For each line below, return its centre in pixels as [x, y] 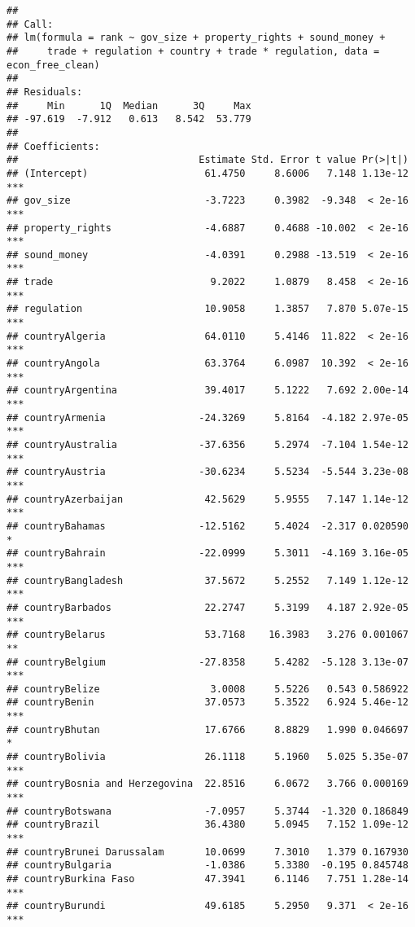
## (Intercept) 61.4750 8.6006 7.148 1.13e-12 [207, 173]
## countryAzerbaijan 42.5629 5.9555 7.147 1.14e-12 [207, 499]
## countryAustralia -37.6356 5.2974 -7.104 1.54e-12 [207, 445]
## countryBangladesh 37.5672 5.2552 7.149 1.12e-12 [207, 580]
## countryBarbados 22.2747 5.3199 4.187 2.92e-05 [207, 607]
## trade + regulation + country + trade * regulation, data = [193, 51]
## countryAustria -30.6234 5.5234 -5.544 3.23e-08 [207, 472]
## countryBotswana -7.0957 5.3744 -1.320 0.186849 [207, 811]
